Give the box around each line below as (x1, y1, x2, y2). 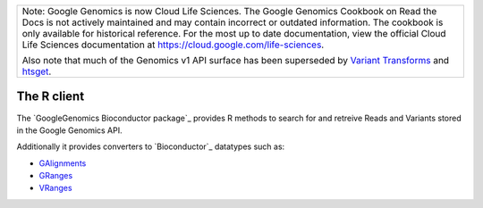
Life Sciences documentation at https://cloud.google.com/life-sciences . (21, 38, 325, 51)
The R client (16, 89, 85, 104)
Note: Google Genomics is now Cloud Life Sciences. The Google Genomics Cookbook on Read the (21, 5, 437, 17)
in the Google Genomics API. (16, 125, 123, 136)
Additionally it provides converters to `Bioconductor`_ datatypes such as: (16, 141, 285, 152)
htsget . (21, 65, 52, 78)
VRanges (38, 183, 72, 194)
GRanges (38, 171, 73, 181)
